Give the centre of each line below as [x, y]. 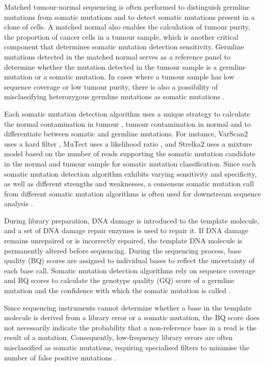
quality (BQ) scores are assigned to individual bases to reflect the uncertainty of [129, 260]
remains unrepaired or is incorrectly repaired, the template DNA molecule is [123, 241]
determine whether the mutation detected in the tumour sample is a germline [125, 66]
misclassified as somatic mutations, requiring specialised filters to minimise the [127, 347]
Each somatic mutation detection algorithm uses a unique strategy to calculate [127, 113]
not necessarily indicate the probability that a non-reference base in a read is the [130, 327]
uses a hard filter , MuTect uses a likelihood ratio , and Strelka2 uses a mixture [128, 143]
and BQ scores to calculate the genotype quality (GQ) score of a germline [119, 280]
